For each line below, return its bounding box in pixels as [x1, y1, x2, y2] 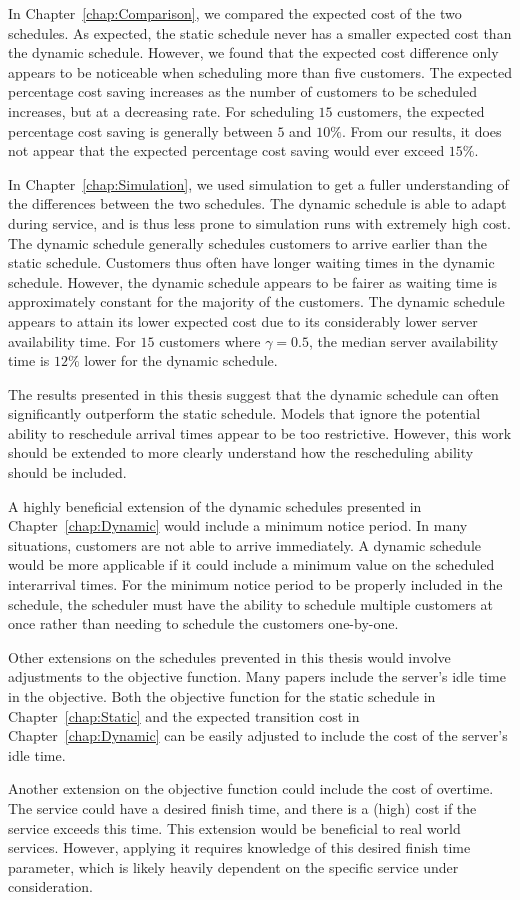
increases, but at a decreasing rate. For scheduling [8, 100, 314, 121]
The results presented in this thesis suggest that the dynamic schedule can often [8, 383, 499, 404]
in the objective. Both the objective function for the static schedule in [8, 686, 436, 706]
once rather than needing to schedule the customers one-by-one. [8, 613, 399, 634]
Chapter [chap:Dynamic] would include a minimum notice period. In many [8, 515, 468, 536]
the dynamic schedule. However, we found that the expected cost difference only [8, 42, 499, 63]
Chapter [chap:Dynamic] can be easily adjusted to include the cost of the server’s [8, 725, 508, 746]
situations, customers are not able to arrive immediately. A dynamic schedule [8, 534, 482, 555]
